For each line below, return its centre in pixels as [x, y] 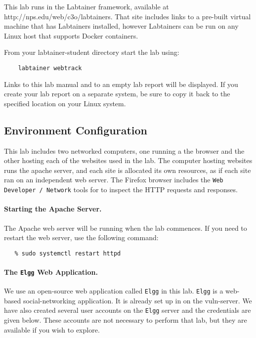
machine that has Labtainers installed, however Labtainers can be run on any [121, 26]
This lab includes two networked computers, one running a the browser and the [124, 150]
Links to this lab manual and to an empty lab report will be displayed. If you [121, 84]
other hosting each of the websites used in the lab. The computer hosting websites [128, 160]
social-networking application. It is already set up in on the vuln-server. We [137, 300]
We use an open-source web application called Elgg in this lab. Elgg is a [114, 291]
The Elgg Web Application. [51, 272]
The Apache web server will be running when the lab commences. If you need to [126, 228]
